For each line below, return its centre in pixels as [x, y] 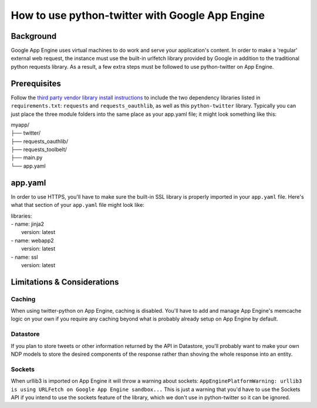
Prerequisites [36, 83]
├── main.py [27, 158]
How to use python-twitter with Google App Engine [138, 15]
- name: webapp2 [32, 240]
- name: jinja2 [27, 224]
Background [34, 36]
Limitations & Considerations [65, 282]
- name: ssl [24, 257]
